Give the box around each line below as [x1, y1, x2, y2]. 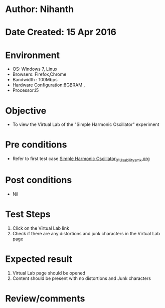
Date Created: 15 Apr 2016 [5, 27, 117, 38]
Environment [5, 49, 60, 61]
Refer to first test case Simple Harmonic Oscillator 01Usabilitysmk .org [12, 156, 150, 163]
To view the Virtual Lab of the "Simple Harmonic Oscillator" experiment [12, 121, 159, 127]
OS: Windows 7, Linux [12, 66, 58, 72]
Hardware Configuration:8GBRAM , [12, 82, 85, 88]
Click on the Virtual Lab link [12, 225, 69, 231]
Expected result [5, 253, 73, 265]
